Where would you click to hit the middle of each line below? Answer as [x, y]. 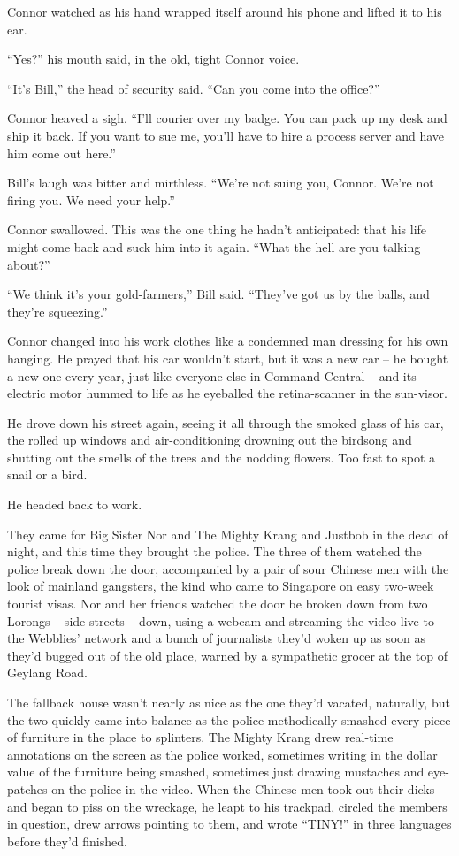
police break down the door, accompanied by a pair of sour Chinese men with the [228, 568]
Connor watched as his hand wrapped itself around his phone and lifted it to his [225, 11]
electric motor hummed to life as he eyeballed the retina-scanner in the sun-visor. [227, 393]
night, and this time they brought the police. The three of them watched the [214, 551]
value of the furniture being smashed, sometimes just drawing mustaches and [216, 772]
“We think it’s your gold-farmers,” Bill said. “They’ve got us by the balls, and [218, 294]
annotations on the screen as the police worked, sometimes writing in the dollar [222, 754]
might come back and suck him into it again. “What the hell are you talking [214, 246]
